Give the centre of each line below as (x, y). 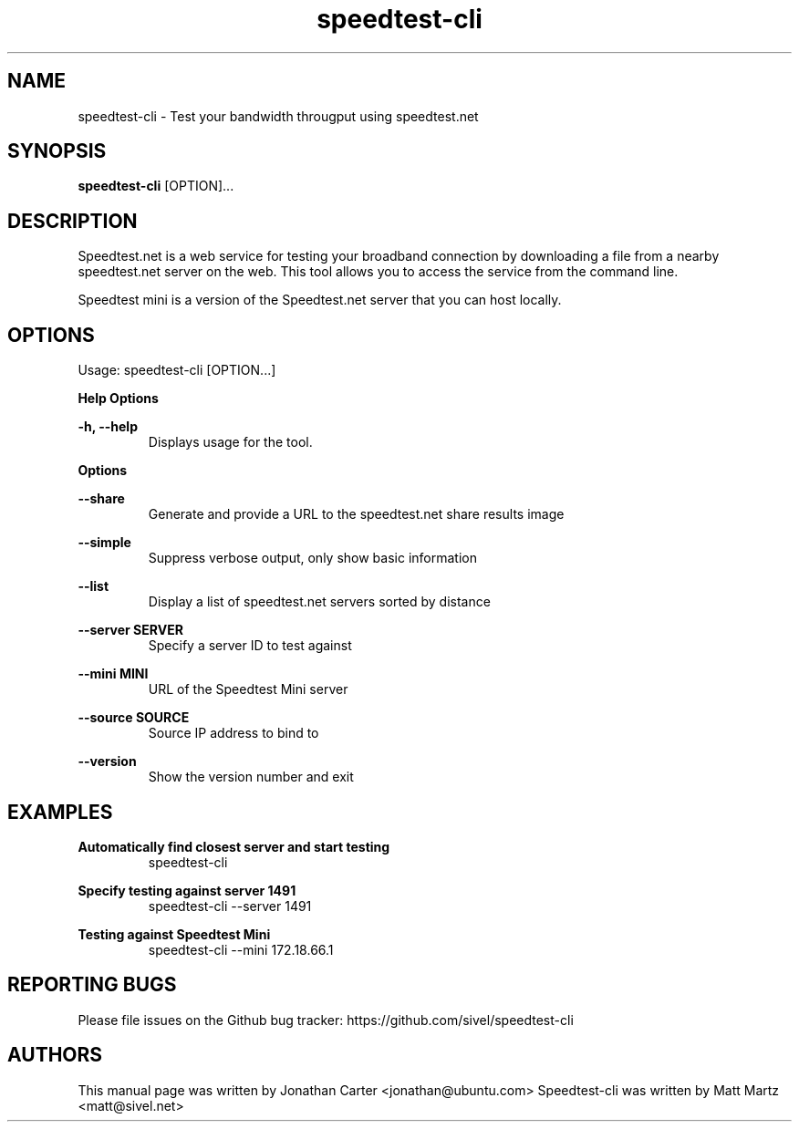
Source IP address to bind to (233, 733)
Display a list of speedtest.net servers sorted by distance (319, 602)
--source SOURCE (134, 718)
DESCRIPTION (73, 221)
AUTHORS (55, 1055)
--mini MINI (113, 674)
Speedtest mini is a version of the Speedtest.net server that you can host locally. (320, 300)
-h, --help (108, 427)
